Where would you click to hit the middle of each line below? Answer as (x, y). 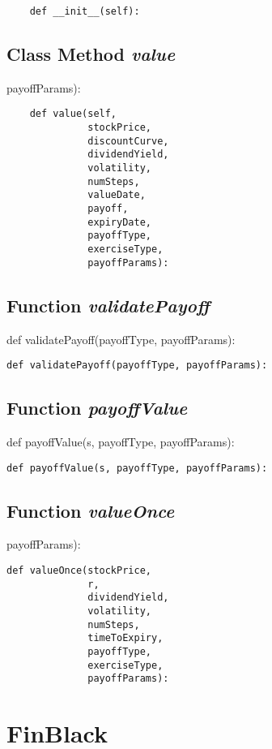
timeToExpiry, (125, 638)
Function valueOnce (91, 510)
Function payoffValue (97, 408)
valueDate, (117, 195)
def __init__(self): (85, 11)
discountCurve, (128, 141)
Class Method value (91, 54)
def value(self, (73, 114)
